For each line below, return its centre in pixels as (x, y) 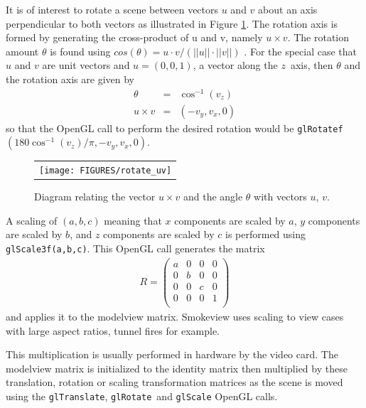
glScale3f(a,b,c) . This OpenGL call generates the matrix (135, 248)
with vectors (280, 197)
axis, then (312, 65)
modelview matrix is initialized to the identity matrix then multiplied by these (177, 368)
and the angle (213, 197)
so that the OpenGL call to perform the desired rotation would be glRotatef (174, 128)
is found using (80, 51)
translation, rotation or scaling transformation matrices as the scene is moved (174, 382)
